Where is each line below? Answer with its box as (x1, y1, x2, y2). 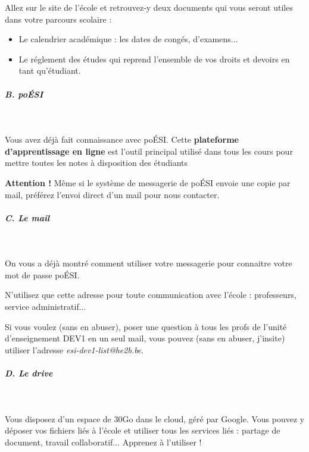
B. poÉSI (5, 87, 43, 100)
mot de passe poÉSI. (5, 268, 80, 281)
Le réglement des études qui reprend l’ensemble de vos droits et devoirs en (18, 52, 290, 65)
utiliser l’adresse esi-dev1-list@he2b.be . (5, 343, 144, 356)
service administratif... (5, 300, 86, 313)
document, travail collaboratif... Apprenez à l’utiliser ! (5, 435, 202, 448)
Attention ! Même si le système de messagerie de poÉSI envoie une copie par (5, 176, 291, 189)
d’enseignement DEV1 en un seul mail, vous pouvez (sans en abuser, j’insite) (5, 332, 285, 344)
